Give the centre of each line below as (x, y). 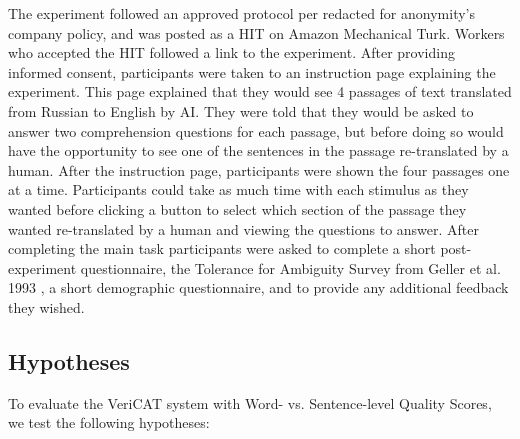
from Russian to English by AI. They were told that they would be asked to (241, 110)
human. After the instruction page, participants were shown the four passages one (259, 169)
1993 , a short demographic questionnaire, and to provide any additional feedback (258, 287)
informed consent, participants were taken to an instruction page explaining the (252, 71)
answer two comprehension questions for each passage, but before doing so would (256, 130)
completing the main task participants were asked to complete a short (222, 248)
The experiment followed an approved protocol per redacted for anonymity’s (241, 13)
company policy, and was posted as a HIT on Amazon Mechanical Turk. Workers (256, 32)
